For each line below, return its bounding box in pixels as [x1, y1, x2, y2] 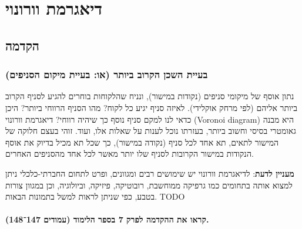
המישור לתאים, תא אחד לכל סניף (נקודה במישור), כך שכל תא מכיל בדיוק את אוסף [5, 136, 279, 148]
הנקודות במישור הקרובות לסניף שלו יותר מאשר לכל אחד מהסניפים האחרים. [5, 147, 254, 160]
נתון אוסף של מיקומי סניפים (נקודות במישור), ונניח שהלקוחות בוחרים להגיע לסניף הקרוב [5, 90, 294, 102]
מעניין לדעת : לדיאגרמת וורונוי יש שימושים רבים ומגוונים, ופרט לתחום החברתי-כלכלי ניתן [5, 167, 294, 179]
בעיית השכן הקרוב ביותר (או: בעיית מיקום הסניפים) [5, 67, 208, 82]
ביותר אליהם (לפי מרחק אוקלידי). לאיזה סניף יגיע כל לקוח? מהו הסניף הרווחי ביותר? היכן [5, 101, 297, 113]
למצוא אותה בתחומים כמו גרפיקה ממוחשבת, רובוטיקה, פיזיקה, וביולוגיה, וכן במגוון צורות [5, 179, 293, 191]
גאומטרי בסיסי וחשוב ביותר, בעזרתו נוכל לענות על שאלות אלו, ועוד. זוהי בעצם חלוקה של [5, 124, 296, 137]
